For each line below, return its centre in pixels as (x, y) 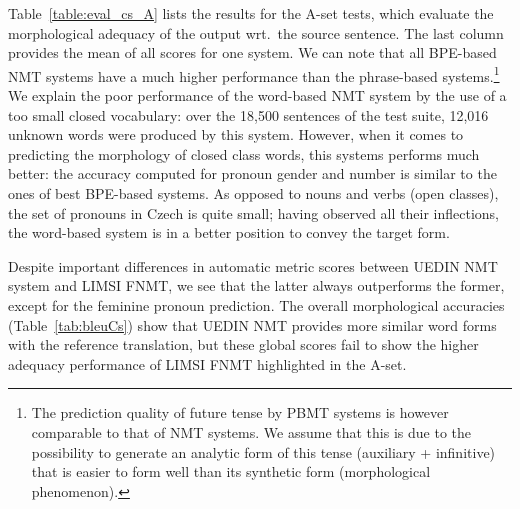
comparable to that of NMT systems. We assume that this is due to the (251, 431)
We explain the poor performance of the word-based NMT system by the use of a (257, 95)
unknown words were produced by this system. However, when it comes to (236, 134)
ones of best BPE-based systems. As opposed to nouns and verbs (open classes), (253, 193)
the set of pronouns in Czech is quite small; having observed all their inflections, (253, 212)
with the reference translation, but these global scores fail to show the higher (243, 344)
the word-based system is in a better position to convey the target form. (229, 232)
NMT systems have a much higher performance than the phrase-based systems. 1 (254, 74)
